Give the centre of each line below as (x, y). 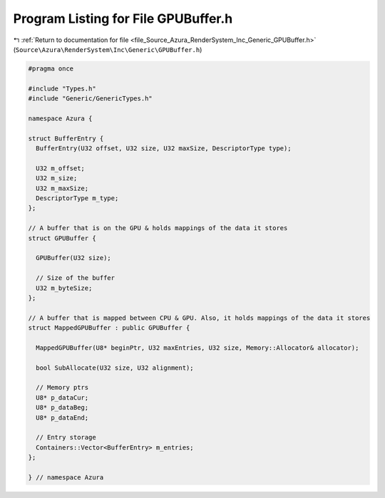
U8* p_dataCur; (62, 398)
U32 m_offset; (61, 168)
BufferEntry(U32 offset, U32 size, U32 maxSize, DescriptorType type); (164, 149)
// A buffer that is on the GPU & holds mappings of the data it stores (158, 228)
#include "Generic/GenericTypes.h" (90, 99)
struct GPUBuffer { (62, 238)
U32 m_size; (57, 178)
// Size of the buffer (76, 278)
